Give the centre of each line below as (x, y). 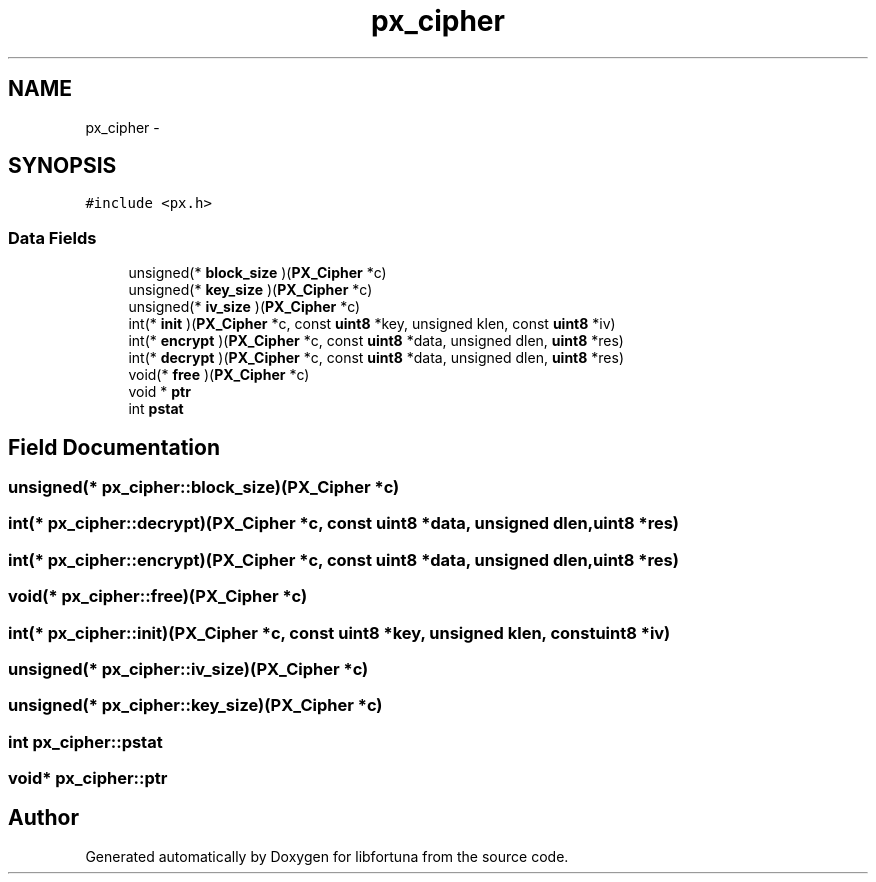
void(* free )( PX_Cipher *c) (219, 375)
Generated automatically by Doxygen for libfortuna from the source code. (327, 856)
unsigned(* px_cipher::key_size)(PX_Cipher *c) (195, 705)
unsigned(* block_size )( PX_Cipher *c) (257, 273)
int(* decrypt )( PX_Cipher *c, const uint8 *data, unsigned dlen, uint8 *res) (376, 358)
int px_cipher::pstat (85, 741)
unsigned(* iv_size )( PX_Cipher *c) (244, 307)
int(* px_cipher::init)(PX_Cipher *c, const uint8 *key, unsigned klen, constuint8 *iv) (339, 632)
